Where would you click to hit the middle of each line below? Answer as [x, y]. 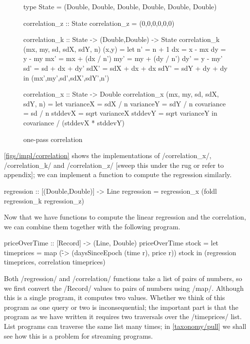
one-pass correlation [53, 139]
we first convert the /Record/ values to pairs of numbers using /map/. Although [124, 288]
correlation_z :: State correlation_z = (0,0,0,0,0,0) [99, 23]
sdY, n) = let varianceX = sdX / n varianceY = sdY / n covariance [125, 103]
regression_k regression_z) [44, 200]
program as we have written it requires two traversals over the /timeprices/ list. [123, 316]
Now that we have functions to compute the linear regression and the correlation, [125, 217]
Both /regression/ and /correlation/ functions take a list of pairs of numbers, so [123, 278]
